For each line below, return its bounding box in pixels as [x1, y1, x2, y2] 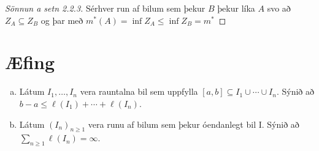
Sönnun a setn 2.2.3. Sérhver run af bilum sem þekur [5, 2, 206, 14]
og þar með [40, 13, 83, 26]
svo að [267, 2, 291, 14]
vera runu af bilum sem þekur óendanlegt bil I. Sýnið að [88, 117, 299, 130]
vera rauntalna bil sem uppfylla [80, 85, 198, 98]
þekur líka [217, 2, 255, 14]
